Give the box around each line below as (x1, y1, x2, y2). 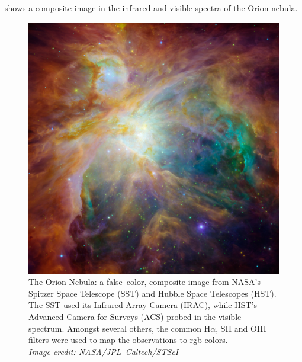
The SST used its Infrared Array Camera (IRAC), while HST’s (28, 299, 257, 311)
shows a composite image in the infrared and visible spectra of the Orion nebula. (5, 2, 298, 14)
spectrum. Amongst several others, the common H (28, 322, 211, 334)
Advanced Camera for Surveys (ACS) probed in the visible (28, 310, 242, 322)
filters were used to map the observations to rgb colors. (28, 334, 228, 346)
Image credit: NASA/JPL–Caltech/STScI (28, 345, 179, 357)
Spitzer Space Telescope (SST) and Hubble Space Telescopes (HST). (28, 287, 277, 299)
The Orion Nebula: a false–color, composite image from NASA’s (28, 275, 261, 288)
